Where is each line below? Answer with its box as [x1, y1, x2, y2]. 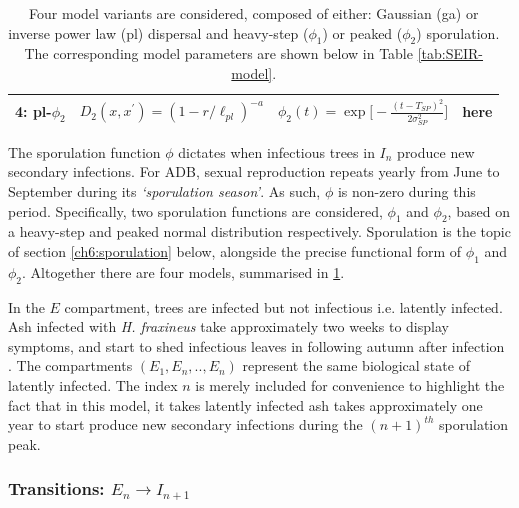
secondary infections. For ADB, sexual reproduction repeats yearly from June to [8, 161, 500, 182]
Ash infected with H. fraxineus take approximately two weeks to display [8, 316, 449, 337]
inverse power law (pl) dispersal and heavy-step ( [8, 22, 309, 43]
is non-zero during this [337, 181, 476, 202]
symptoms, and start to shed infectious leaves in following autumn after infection [8, 335, 505, 356]
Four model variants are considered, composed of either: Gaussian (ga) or [29, 3, 479, 23]
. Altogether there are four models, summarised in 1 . [22, 261, 345, 282]
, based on [447, 200, 510, 221]
